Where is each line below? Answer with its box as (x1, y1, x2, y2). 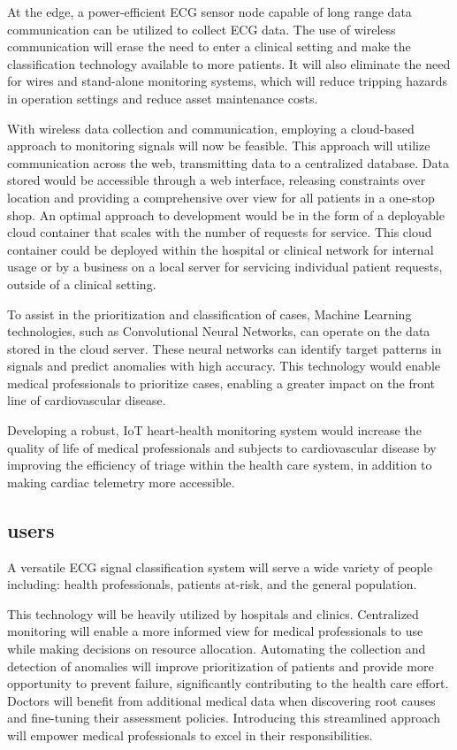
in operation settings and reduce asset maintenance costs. (7, 88, 318, 107)
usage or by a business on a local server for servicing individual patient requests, (7, 257, 443, 276)
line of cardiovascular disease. (7, 391, 166, 409)
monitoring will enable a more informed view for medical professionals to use (7, 622, 423, 640)
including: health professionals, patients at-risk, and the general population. (7, 575, 417, 593)
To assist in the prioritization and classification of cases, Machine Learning (7, 304, 412, 323)
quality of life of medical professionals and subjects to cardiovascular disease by (7, 438, 437, 456)
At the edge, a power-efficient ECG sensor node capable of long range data (7, 3, 412, 20)
